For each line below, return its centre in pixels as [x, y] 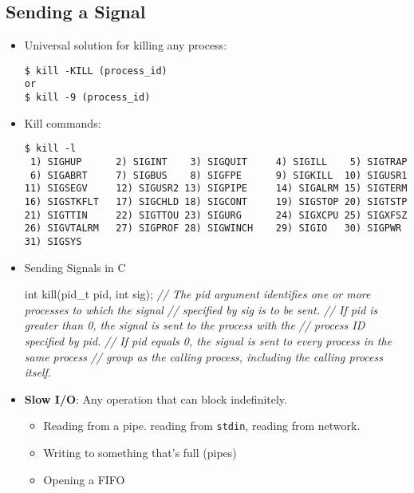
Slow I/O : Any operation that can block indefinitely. [156, 398]
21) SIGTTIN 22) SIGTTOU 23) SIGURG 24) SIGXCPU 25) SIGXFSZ [216, 215]
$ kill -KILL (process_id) [96, 71]
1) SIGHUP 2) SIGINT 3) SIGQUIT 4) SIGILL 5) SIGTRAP [219, 162]
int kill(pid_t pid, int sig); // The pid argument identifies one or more [197, 294]
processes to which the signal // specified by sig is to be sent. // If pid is [201, 309]
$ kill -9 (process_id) [87, 98]
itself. [38, 372]
